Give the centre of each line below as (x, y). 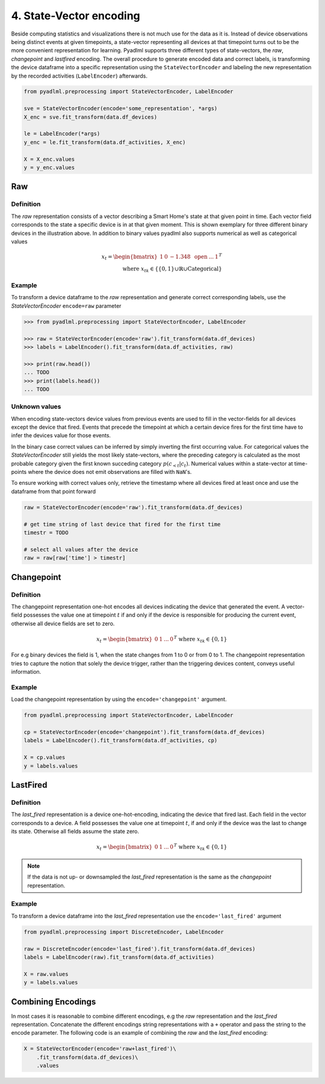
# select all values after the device (81, 549)
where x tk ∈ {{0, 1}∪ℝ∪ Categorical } (172, 269)
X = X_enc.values (49, 159)
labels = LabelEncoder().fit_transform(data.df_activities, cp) (121, 740)
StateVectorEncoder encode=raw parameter (66, 306)
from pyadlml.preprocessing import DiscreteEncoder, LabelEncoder (124, 932)
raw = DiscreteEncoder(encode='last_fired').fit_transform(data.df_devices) (140, 949)
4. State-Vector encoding (76, 16)
